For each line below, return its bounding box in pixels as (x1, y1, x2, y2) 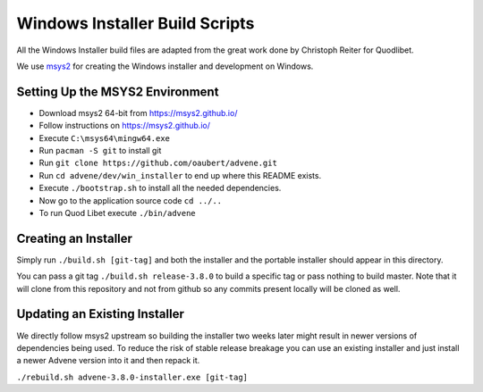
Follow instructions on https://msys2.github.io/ (38, 121, 210, 131)
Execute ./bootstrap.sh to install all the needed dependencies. (38, 183, 282, 194)
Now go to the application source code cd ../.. (38, 195, 223, 205)
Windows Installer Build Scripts (16, 13, 255, 33)
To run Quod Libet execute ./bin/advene (38, 207, 196, 218)
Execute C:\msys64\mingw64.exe (38, 132, 170, 143)
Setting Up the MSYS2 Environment (16, 84, 219, 99)
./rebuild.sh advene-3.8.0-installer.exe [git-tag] (16, 371, 249, 382)
